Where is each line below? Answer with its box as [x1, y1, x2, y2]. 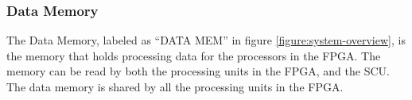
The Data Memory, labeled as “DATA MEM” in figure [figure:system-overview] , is [6, 32, 406, 48]
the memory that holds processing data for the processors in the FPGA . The [6, 47, 381, 63]
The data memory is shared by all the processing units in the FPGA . [6, 79, 344, 94]
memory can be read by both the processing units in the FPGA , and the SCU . [6, 63, 390, 79]
